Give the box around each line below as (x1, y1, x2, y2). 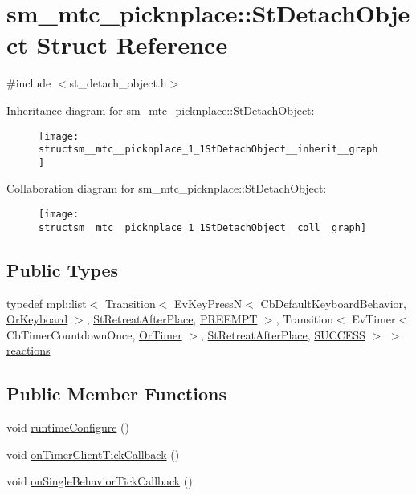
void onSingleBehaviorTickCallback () (6, 473, 193, 489)
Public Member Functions (6, 381, 226, 406)
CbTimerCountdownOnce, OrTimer (6, 326, 182, 343)
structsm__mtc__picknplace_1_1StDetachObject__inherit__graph (39, 144, 378, 156)
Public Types (6, 257, 119, 282)
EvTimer (352, 310, 396, 327)
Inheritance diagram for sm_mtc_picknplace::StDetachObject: (6, 101, 315, 118)
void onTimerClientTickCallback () (6, 445, 180, 462)
